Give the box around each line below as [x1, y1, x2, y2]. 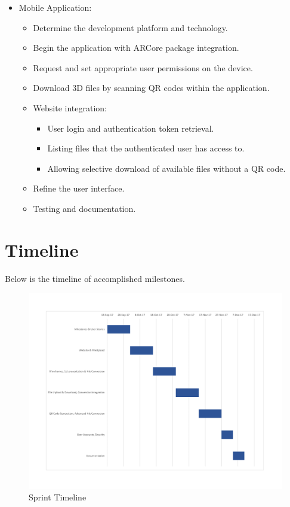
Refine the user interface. [33, 182, 125, 195]
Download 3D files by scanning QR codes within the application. [33, 81, 270, 94]
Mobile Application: [18, 1, 92, 13]
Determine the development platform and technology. [33, 21, 228, 34]
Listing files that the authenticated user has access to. [47, 142, 245, 154]
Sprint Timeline [29, 491, 87, 503]
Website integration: [33, 101, 107, 114]
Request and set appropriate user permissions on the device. [33, 61, 253, 74]
